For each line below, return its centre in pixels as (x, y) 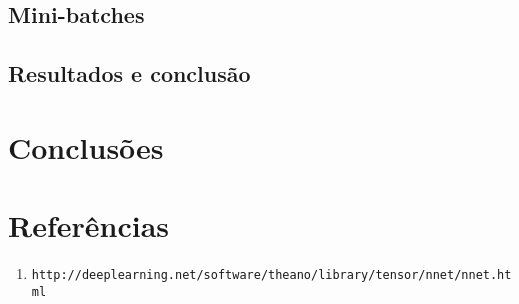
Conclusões (86, 146)
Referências (89, 225)
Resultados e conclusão (129, 73)
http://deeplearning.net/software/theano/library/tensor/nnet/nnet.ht (271, 275)
